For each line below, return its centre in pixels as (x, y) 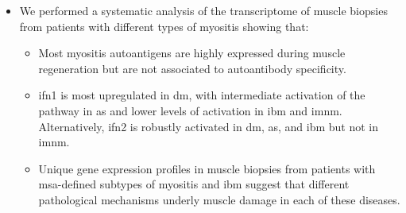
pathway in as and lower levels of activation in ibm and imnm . (190, 110)
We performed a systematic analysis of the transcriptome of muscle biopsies (203, 10)
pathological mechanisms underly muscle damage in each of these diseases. (219, 199)
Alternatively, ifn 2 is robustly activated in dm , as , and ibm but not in (209, 126)
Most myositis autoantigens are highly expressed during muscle (192, 53)
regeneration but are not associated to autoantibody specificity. (192, 68)
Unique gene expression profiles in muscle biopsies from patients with (207, 168)
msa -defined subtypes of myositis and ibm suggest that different (194, 184)
